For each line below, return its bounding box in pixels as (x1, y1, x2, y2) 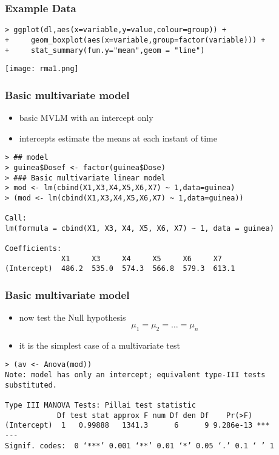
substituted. (5, 380, 57, 389)
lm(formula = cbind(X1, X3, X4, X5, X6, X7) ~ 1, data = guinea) (5, 224, 274, 233)
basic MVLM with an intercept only (19, 111, 153, 124)
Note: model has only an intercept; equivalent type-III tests (5, 370, 266, 379)
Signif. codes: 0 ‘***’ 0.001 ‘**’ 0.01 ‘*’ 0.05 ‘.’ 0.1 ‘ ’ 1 (5, 441, 274, 450)
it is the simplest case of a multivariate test (19, 338, 180, 351)
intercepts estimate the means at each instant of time (19, 131, 217, 144)
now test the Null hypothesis (19, 311, 126, 324)
